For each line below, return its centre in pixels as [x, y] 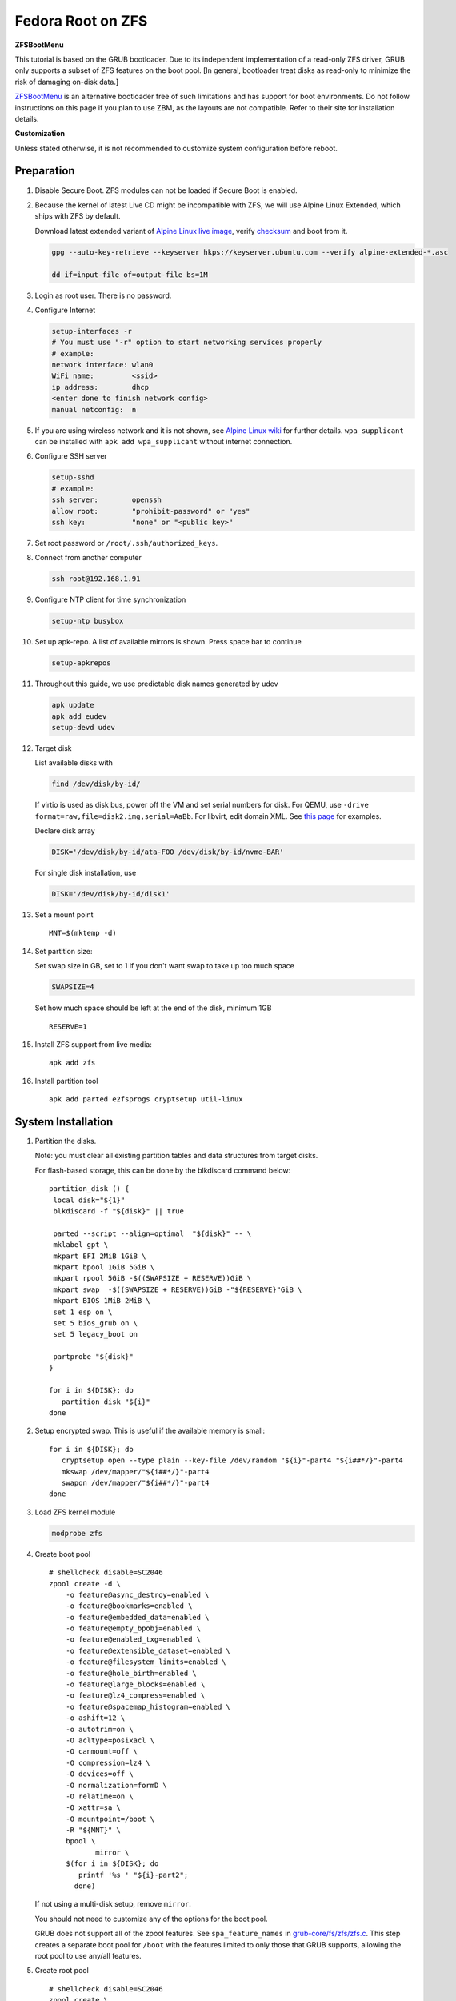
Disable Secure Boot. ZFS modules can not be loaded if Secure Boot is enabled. [166, 190]
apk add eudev [79, 716]
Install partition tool [66, 1081]
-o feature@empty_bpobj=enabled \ [133, 1628]
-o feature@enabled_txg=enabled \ [133, 1640]
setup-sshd [73, 477]
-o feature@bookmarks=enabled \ [129, 1606]
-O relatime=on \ [99, 1796]
